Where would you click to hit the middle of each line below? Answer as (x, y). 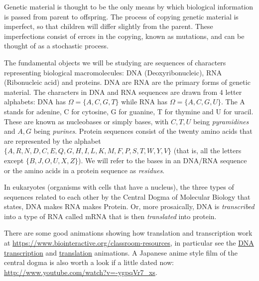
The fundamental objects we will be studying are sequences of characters (115, 62)
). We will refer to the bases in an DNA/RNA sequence (162, 160)
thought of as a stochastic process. (57, 46)
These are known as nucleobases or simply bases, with (86, 121)
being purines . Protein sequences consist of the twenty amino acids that (143, 131)
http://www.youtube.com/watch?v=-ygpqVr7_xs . (81, 272)
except (14, 160)
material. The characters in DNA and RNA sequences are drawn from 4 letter (123, 92)
